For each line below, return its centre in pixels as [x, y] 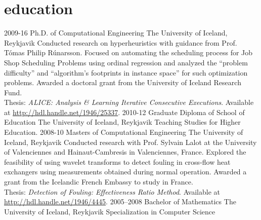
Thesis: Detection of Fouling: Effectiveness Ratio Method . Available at [112, 191]
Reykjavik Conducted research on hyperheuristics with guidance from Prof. [121, 42]
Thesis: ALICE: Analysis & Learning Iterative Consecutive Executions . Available [129, 102]
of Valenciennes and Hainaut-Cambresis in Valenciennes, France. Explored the [125, 152]
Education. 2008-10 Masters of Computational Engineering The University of [124, 132]
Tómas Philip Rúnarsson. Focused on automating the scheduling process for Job [128, 52]
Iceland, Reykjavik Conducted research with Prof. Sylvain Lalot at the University [130, 142]
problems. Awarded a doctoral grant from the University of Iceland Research [123, 82]
